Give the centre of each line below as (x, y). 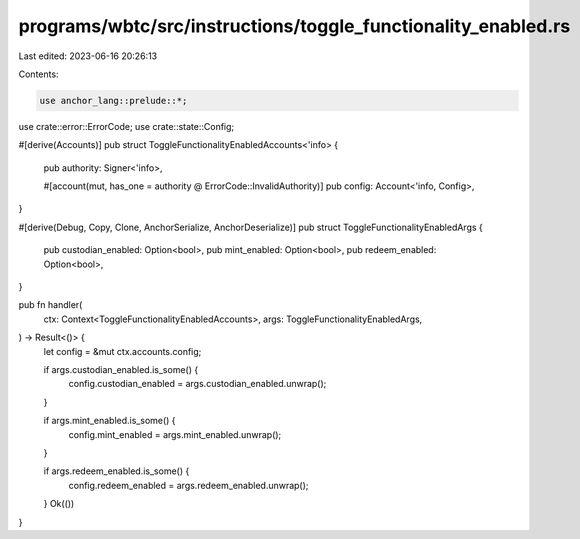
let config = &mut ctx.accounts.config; (122, 351)
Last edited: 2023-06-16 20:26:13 (88, 56)
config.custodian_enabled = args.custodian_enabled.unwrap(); (197, 384)
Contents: (38, 74)
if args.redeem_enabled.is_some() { (116, 471)
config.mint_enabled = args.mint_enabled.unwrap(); (175, 434)
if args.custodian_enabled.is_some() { (121, 369)
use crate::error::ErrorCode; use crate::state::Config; (126, 126)
